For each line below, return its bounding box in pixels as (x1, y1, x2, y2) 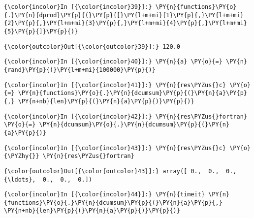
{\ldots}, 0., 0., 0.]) (4, 176, 92, 183)
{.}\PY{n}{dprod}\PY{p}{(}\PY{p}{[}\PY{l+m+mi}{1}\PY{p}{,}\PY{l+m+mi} (4, 11, 244, 19)
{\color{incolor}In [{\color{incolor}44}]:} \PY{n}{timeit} (4, 191, 205, 198)
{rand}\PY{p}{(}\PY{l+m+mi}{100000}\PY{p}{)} (4, 66, 156, 73)
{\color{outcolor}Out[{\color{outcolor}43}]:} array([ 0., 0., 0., (4, 167, 237, 175)
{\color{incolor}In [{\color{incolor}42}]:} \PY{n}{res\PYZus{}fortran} (4, 113, 247, 120)
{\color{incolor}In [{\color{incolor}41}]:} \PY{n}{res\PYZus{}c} (4, 81, 226, 89)
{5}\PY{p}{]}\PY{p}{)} (4, 28, 78, 35)
